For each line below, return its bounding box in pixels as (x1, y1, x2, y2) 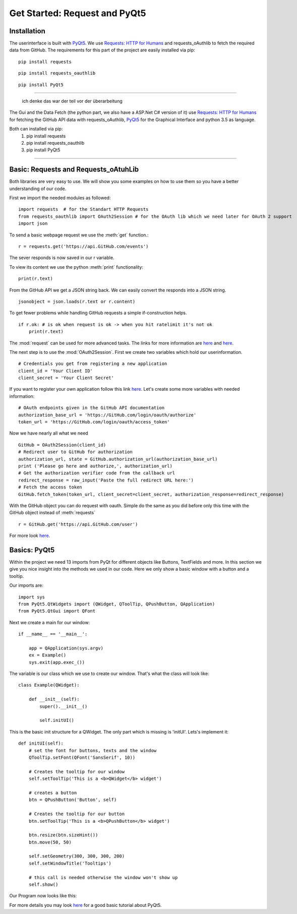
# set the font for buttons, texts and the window (28, 748, 157, 753)
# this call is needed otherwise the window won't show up (28, 875, 178, 880)
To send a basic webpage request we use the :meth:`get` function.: (9, 232, 149, 238)
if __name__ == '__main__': (18, 631, 88, 637)
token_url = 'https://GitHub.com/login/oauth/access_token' (18, 419, 170, 425)
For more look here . (9, 532, 50, 539)
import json (18, 221, 48, 226)
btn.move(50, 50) (28, 839, 72, 845)
